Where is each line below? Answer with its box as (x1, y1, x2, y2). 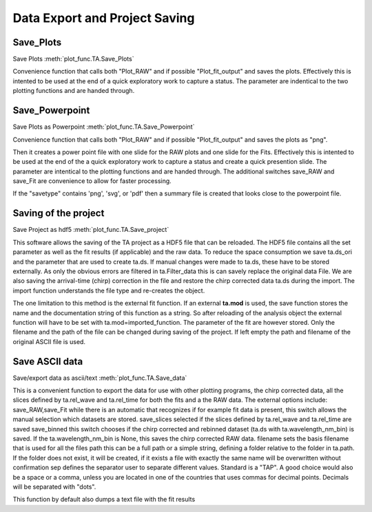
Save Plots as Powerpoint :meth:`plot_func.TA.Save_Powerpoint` (12, 122, 195, 131)
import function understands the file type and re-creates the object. (12, 286, 205, 295)
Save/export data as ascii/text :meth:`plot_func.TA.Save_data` (12, 374, 187, 382)
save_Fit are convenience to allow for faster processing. (12, 177, 172, 185)
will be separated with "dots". (12, 482, 96, 491)
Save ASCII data (12, 355, 83, 367)
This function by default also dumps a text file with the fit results (12, 495, 196, 504)
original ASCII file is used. (12, 337, 86, 345)
